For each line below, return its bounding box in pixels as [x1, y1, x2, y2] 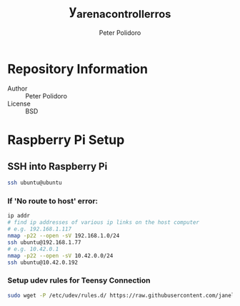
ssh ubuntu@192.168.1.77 [7, 238, 81, 246]
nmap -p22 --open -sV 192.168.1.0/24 [7, 233, 120, 240]
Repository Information [7, 61, 149, 77]
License [7, 99, 31, 108]
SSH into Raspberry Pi [7, 160, 108, 173]
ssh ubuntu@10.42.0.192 [7, 259, 79, 266]
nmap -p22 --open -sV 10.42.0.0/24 [7, 252, 114, 259]
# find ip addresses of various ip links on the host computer [7, 219, 200, 226]
